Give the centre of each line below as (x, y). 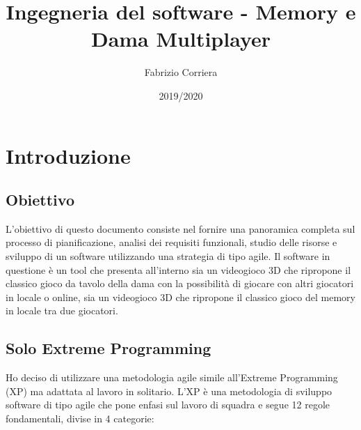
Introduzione (68, 155)
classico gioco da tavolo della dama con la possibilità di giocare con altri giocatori (180, 283)
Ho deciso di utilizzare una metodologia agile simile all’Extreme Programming (172, 377)
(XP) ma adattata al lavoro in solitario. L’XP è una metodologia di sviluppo (169, 391)
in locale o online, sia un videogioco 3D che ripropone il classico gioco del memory (180, 297)
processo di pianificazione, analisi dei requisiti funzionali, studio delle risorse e (171, 242)
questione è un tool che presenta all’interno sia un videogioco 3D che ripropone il (178, 269)
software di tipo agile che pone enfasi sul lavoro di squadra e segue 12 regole (168, 405)
